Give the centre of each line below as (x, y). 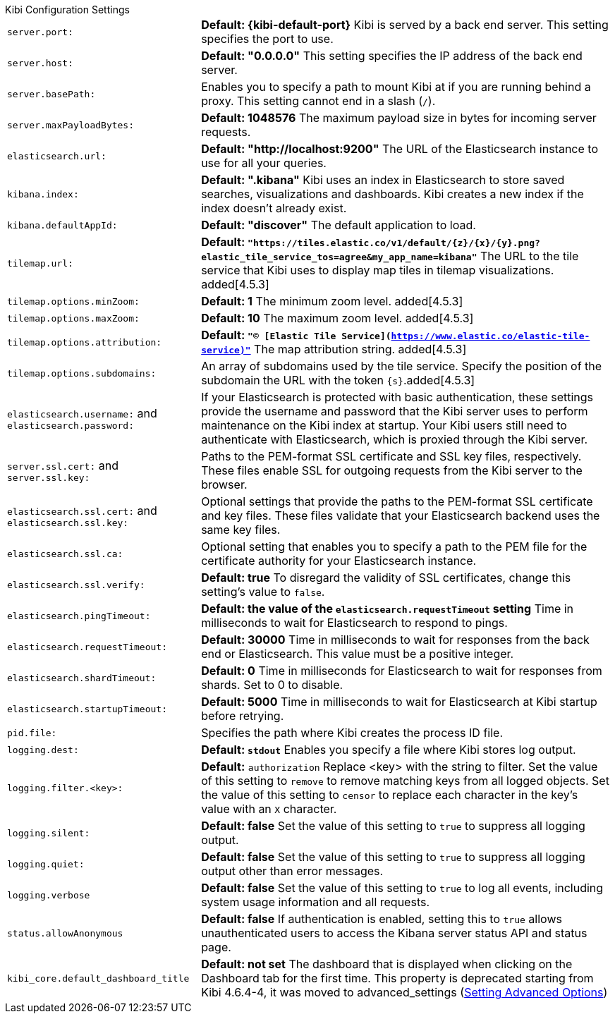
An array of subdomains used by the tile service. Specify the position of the (402, 366)
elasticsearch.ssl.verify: (76, 585)
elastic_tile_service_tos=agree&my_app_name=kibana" (339, 257)
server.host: (40, 63)
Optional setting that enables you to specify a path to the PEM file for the (394, 547)
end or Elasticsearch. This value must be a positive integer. (358, 654)
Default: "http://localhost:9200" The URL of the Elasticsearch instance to (400, 149)
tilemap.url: (40, 263)
